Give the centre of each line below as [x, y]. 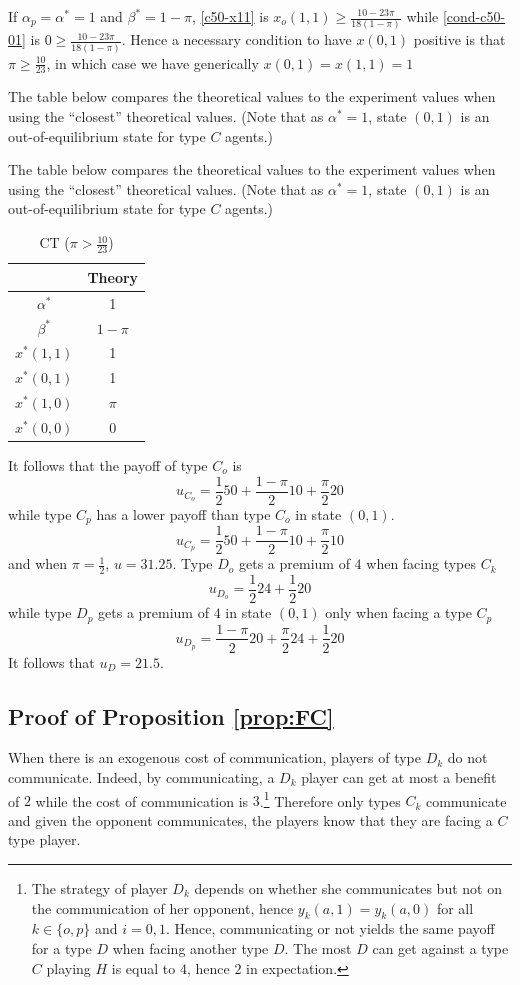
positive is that [459, 39]
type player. [44, 839]
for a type [61, 947]
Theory [113, 276]
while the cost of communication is [142, 800]
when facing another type [190, 947]
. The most [318, 947]
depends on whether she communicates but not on [348, 888]
